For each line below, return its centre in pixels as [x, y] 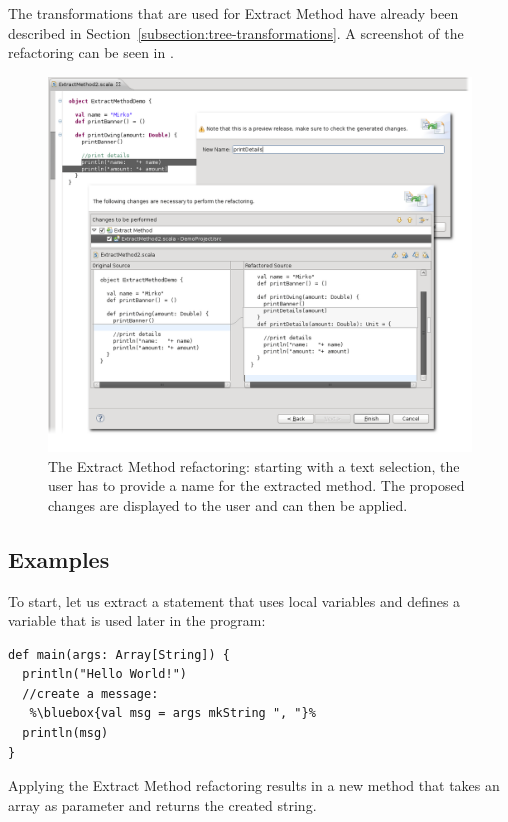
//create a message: [90, 693]
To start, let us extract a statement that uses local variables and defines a [234, 600]
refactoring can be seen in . [91, 52]
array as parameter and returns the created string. [162, 804]
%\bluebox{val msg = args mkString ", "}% [172, 713]
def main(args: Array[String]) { [119, 654]
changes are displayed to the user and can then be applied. [228, 504]
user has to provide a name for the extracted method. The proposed [256, 485]
